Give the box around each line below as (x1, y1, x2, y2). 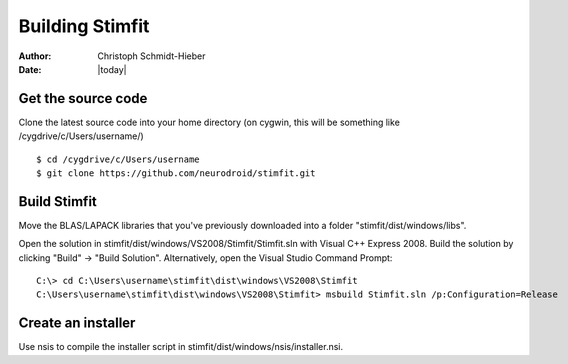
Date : (18, 63, 42, 75)
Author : (18, 50, 52, 62)
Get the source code (18, 90, 148, 107)
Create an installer (18, 315, 136, 332)
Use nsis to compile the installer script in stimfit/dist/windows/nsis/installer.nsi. (18, 341, 344, 353)
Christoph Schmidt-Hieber (97, 50, 206, 62)
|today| (97, 63, 127, 75)
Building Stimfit (18, 15, 150, 37)
